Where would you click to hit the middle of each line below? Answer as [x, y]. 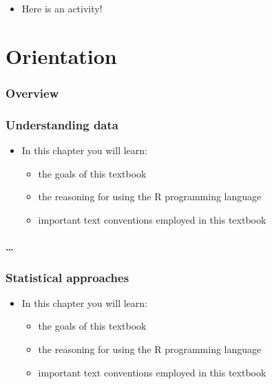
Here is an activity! [62, 8]
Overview [32, 93]
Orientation [61, 55]
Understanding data [62, 124]
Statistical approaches [67, 277]
